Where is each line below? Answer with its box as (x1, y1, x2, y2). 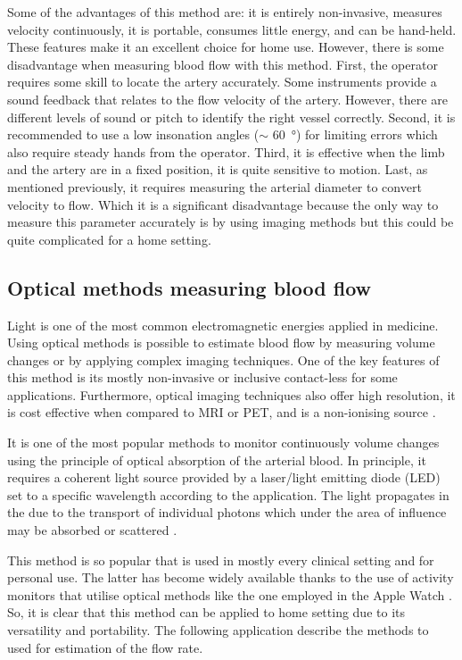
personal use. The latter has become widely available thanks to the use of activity (7, 568, 454, 587)
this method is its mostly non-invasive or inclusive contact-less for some (7, 368, 398, 387)
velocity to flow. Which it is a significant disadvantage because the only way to (7, 195, 439, 213)
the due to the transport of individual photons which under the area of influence (7, 503, 447, 522)
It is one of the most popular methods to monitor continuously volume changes (7, 433, 440, 452)
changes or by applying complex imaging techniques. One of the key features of (7, 350, 440, 369)
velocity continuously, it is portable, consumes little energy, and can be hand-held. (7, 20, 457, 38)
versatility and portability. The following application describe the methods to (7, 621, 429, 639)
